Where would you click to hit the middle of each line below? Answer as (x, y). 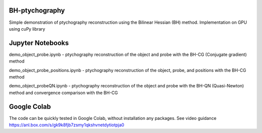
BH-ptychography (37, 10)
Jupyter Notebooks (39, 43)
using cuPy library (27, 29)
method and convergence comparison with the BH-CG (64, 93)
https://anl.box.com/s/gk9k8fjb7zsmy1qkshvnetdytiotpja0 (67, 125)
